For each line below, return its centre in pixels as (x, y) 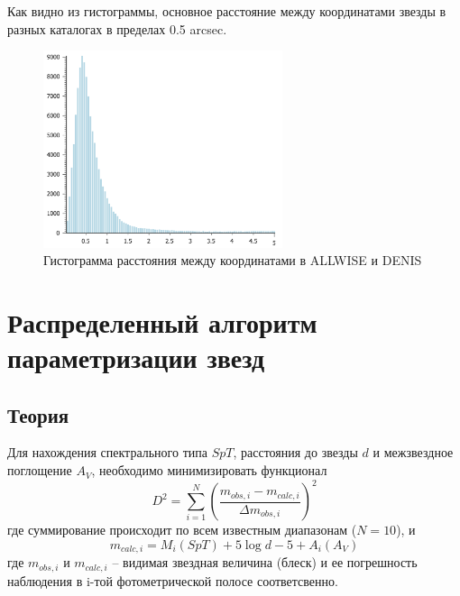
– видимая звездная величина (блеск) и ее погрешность (265, 562)
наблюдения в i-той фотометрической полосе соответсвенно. (173, 580)
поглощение (40, 470)
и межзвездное (413, 452)
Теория (38, 414)
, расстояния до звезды (295, 452)
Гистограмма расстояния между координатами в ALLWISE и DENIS (233, 260)
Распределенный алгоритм (162, 321)
